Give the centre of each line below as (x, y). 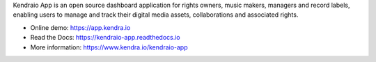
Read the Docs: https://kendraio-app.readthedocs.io (105, 38)
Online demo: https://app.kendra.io (80, 27)
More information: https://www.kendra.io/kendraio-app (109, 47)
